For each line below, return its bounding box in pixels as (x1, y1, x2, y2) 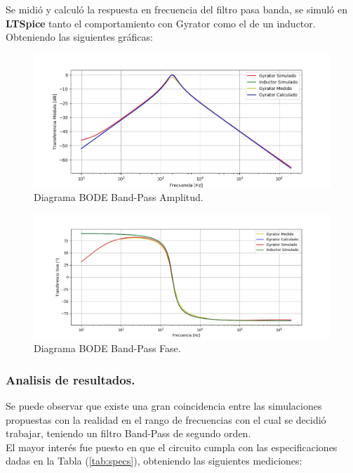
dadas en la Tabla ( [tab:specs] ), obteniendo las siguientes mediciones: (6, 453, 302, 468)
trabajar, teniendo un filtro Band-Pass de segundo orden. (6, 426, 251, 441)
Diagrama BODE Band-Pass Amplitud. (34, 190, 204, 205)
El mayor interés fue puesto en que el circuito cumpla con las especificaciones (6, 439, 338, 454)
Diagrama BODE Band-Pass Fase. (34, 341, 181, 356)
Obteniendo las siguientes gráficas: (6, 30, 153, 44)
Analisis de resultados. (6, 370, 135, 388)
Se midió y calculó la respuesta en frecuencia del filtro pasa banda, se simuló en (6, 2, 347, 16)
